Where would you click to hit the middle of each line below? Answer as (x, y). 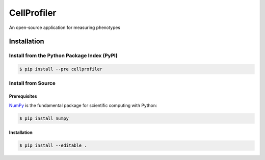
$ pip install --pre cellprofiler (61, 69)
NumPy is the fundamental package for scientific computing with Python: (83, 105)
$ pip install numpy (44, 118)
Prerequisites (23, 96)
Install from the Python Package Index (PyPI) (63, 55)
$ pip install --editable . (53, 146)
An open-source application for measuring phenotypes (65, 27)
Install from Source (32, 83)
